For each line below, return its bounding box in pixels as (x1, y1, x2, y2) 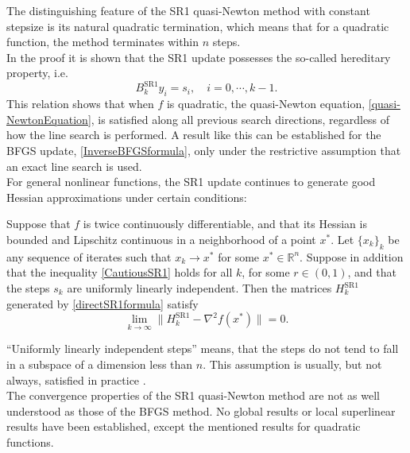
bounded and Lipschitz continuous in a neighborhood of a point (6, 231, 316, 248)
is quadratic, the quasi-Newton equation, (166, 95, 366, 112)
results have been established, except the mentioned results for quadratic (6, 418, 361, 435)
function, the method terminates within (6, 33, 199, 50)
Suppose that (6, 215, 71, 232)
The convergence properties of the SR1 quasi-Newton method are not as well (6, 387, 380, 404)
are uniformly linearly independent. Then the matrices (67, 280, 332, 296)
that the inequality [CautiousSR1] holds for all (6, 264, 233, 281)
